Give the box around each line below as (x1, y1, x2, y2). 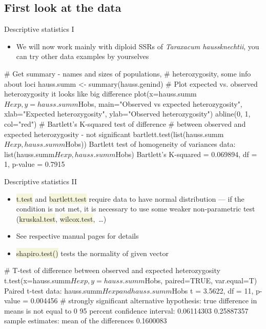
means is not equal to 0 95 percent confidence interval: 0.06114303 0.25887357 (4, 305, 249, 316)
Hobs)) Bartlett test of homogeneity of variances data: (65, 139, 236, 149)
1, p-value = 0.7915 (4, 159, 65, 169)
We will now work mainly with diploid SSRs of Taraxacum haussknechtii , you (16, 41, 259, 51)
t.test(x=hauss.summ (4, 275, 71, 286)
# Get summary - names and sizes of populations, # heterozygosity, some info (4, 68, 251, 79)
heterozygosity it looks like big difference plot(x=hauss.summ (4, 88, 197, 99)
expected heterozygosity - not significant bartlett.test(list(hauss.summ (4, 128, 224, 139)
